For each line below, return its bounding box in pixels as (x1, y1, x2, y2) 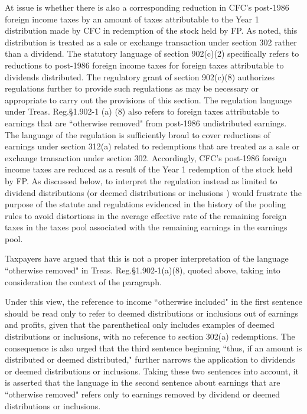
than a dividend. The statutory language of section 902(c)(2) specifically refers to (5, 47, 299, 60)
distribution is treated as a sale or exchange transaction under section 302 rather (5, 35, 297, 48)
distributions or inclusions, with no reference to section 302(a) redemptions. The (5, 330, 295, 343)
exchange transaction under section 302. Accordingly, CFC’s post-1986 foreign (5, 151, 287, 164)
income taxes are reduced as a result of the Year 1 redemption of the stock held (5, 163, 293, 175)
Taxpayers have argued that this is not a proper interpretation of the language (5, 252, 289, 265)
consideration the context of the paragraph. (5, 275, 162, 288)
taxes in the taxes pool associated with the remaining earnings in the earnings (5, 221, 288, 233)
